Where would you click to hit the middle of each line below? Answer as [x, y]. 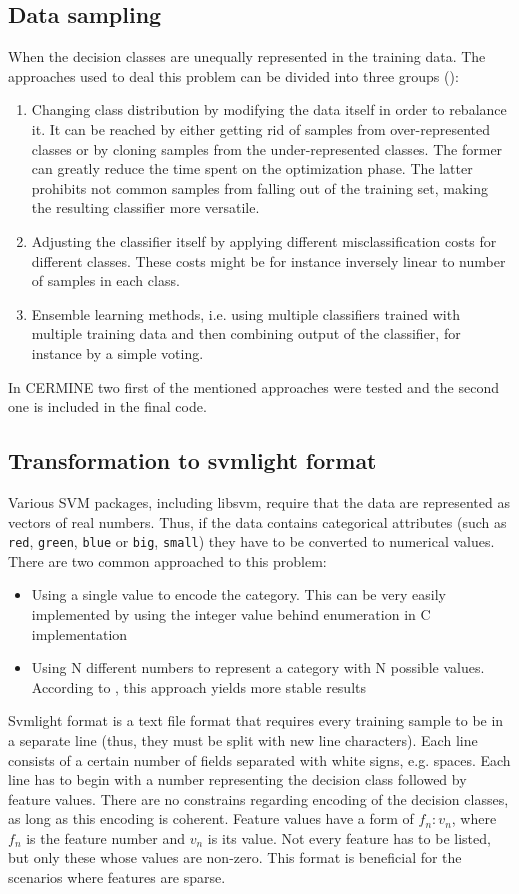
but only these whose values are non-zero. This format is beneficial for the [235, 857]
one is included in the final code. [107, 406]
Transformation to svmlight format [192, 460]
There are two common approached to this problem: [167, 560]
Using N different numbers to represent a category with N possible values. [258, 667]
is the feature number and [106, 837]
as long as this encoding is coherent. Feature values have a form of [211, 818]
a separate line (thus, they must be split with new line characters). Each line [243, 739]
